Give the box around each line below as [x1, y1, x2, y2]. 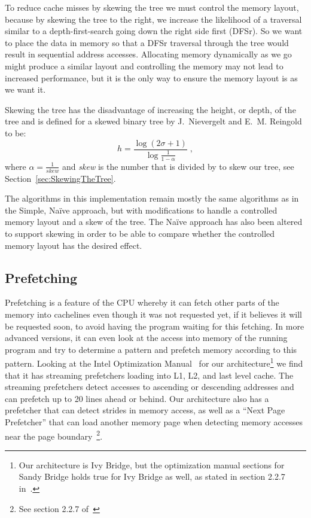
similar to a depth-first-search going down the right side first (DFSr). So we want [5, 25, 303, 37]
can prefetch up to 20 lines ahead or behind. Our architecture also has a [5, 392, 269, 404]
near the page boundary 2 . [5, 428, 103, 442]
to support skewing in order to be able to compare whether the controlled [5, 227, 275, 239]
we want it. [5, 83, 46, 96]
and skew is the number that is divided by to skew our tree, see [62, 160, 294, 172]
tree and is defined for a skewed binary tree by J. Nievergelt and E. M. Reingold [5, 115, 302, 127]
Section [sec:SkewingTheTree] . [5, 172, 116, 184]
